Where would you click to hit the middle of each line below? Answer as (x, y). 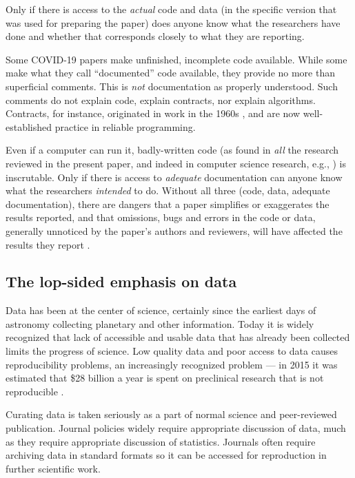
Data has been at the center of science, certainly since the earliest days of (161, 310)
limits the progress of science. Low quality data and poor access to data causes (172, 351)
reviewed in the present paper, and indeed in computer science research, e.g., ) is (176, 163)
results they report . (48, 244)
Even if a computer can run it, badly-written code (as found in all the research (172, 150)
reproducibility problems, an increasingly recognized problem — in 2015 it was (172, 364)
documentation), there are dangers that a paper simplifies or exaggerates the (168, 204)
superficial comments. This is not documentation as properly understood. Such (172, 86)
